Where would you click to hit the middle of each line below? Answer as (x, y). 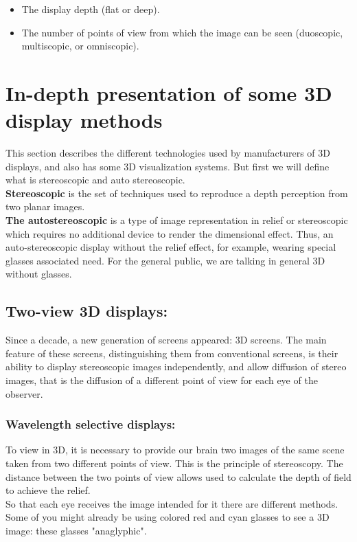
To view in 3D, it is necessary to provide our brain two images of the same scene (175, 450)
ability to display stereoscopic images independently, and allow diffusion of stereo (176, 366)
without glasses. (39, 274)
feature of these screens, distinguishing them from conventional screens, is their (172, 353)
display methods (84, 120)
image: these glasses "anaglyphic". (76, 530)
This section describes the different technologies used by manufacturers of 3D (168, 153)
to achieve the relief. (48, 490)
